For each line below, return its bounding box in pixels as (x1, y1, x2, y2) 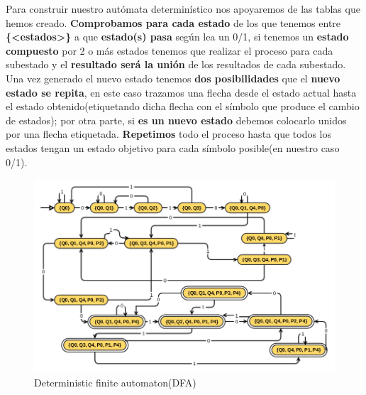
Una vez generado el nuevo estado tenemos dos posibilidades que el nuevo (6, 70, 340, 85)
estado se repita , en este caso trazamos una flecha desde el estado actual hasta (6, 85, 357, 99)
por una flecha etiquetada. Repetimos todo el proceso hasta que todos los (6, 126, 332, 141)
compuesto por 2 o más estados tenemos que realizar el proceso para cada (6, 43, 333, 58)
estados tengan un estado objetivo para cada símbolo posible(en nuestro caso (6, 140, 340, 155)
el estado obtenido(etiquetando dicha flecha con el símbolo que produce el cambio (6, 99, 360, 114)
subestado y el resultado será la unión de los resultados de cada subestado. (6, 57, 346, 72)
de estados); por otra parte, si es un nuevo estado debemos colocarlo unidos (6, 112, 347, 127)
